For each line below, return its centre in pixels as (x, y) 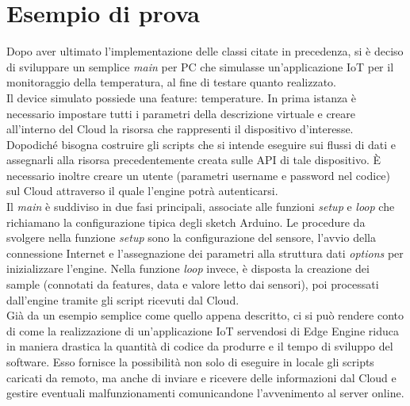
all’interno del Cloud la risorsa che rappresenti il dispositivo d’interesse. (180, 129)
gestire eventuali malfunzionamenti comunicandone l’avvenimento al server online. (205, 393)
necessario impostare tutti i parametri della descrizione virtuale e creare (181, 113)
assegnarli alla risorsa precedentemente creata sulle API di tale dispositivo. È (194, 160)
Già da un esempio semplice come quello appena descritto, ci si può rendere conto (205, 315)
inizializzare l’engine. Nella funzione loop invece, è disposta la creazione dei (188, 268)
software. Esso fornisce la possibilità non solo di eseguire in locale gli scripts (190, 362)
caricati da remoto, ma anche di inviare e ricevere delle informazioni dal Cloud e (201, 377)
